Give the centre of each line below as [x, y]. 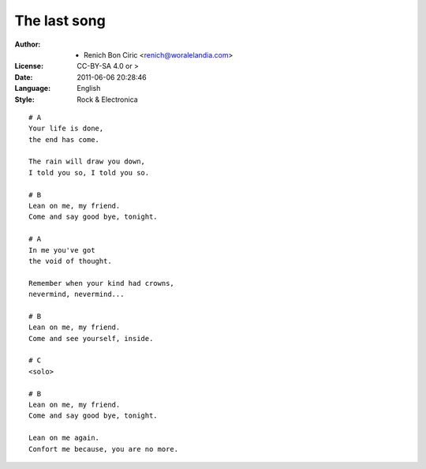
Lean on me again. [64, 438]
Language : [33, 88]
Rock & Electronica [107, 99]
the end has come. [64, 139]
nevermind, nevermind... [77, 295]
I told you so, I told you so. [89, 173]
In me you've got [62, 250]
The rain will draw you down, [87, 161]
